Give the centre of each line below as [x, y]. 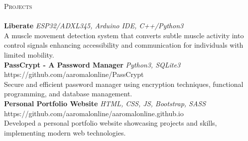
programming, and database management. [68, 94]
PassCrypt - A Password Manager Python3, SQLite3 [92, 64]
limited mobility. [29, 54]
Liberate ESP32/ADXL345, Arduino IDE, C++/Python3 [94, 26]
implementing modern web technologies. [65, 132]
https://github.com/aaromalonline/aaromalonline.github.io [94, 113]
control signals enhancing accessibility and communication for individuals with [124, 45]
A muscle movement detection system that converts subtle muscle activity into [124, 35]
